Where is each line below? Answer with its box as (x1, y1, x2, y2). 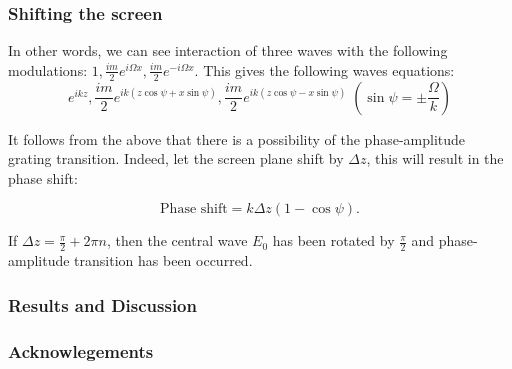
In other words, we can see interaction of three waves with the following (8, 40, 448, 61)
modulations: (8, 59, 88, 80)
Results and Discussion (8, 292, 197, 317)
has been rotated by (272, 230, 395, 251)
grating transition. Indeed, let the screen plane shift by (8, 148, 344, 169)
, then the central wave (106, 230, 248, 251)
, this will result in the (366, 148, 504, 169)
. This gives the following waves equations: (194, 59, 455, 80)
